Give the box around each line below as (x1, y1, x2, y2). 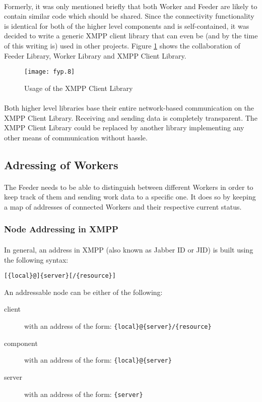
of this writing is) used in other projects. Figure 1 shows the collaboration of (4, 40, 240, 51)
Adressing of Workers (4, 157, 118, 172)
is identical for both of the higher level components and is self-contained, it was (4, 20, 249, 31)
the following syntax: (4, 254, 69, 265)
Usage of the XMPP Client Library (24, 82, 133, 93)
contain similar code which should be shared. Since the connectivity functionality (4, 11, 254, 21)
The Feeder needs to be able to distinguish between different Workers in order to (4, 181, 253, 192)
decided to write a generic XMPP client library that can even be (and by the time (4, 30, 258, 41)
